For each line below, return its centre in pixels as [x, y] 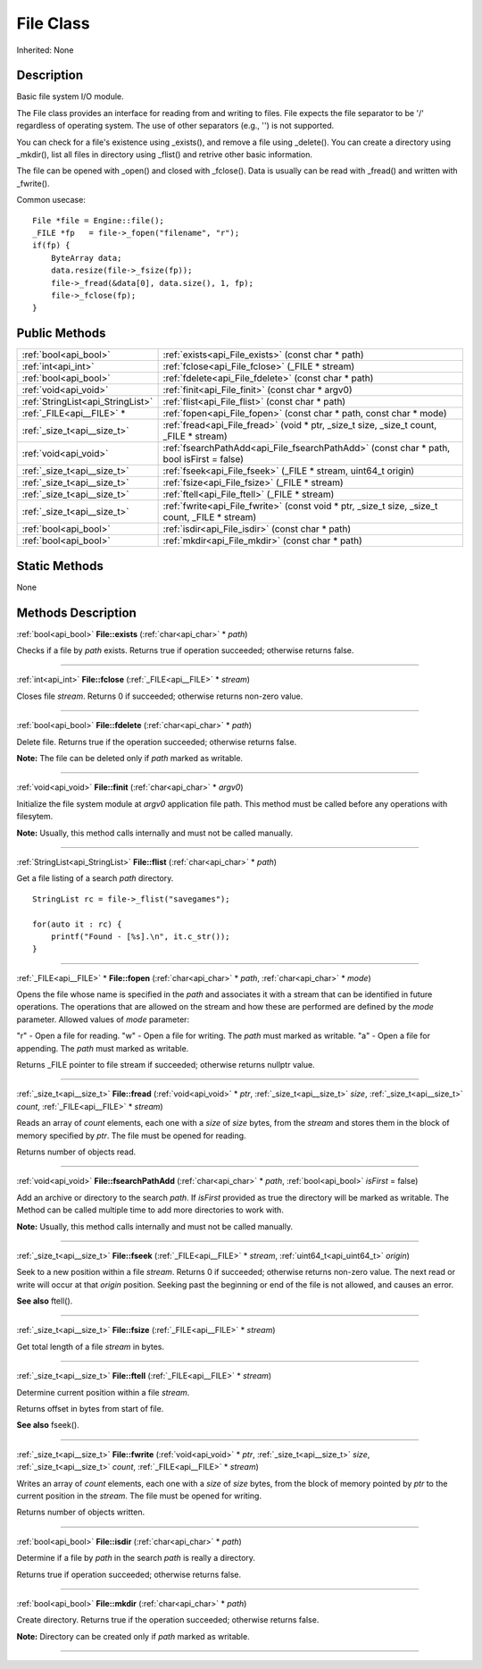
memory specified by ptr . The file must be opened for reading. [131, 1136]
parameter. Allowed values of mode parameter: [103, 1019]
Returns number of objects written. [81, 1512]
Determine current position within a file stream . [103, 1392]
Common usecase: [51, 200]
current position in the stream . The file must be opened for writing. [139, 1496]
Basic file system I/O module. [70, 96]
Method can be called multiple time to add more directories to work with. [150, 1210]
